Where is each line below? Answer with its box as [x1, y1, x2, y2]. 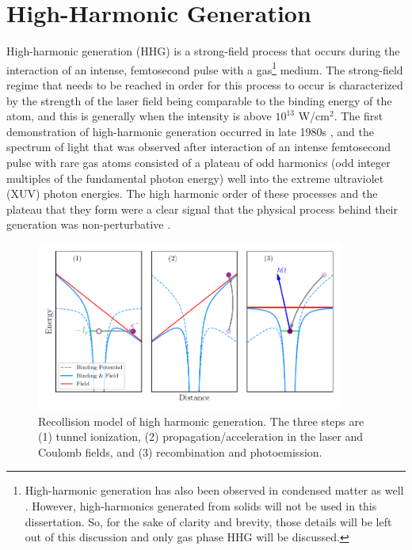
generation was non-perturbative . [6, 216, 171, 233]
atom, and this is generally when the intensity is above [6, 108, 272, 124]
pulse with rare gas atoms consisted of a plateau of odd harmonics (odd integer [6, 154, 391, 170]
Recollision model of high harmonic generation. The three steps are [38, 412, 364, 429]
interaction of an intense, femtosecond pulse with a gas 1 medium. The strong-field [6, 59, 403, 78]
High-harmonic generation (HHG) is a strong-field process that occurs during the [6, 43, 400, 59]
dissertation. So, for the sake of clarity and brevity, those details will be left [25, 513, 392, 529]
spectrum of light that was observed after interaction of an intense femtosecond [6, 138, 391, 155]
